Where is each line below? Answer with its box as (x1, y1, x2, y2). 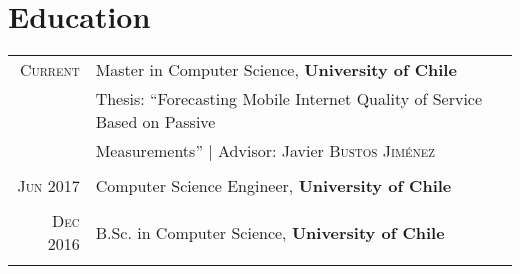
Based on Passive (95, 110, 216, 134)
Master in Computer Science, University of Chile (95, 58, 457, 82)
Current (19, 58, 80, 82)
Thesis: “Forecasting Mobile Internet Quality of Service (95, 87, 483, 111)
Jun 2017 (17, 174, 80, 198)
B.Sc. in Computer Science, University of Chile (95, 220, 445, 244)
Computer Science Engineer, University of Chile (95, 174, 452, 198)
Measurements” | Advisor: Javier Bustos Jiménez (95, 139, 436, 163)
